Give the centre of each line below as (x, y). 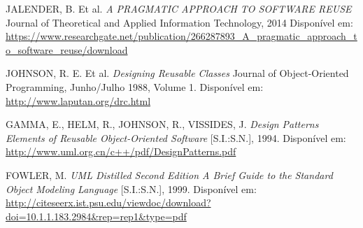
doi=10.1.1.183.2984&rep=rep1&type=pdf (96, 216)
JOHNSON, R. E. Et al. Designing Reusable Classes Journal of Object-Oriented (177, 73)
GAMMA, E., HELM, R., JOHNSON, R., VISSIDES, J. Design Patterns (162, 124)
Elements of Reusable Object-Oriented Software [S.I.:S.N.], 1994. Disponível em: (176, 137)
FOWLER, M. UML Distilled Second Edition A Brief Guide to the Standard (169, 174)
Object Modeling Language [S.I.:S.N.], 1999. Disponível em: (131, 188)
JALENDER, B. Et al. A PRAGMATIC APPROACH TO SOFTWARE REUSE (179, 8)
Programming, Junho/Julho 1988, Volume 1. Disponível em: (135, 86)
